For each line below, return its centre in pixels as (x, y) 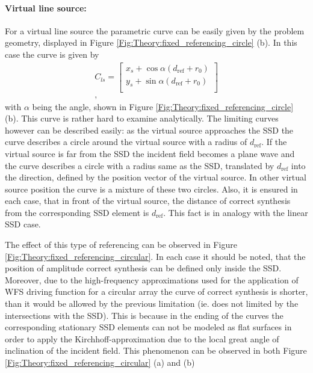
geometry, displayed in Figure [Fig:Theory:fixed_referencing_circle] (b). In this (151, 42)
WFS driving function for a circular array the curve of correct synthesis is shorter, (156, 291)
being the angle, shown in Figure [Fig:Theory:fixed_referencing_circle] (163, 106)
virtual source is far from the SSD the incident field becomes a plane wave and (150, 153)
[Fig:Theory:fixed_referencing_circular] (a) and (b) (100, 362)
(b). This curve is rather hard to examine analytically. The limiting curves (142, 118)
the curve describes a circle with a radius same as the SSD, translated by (140, 165)
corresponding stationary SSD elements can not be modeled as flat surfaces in (148, 327)
